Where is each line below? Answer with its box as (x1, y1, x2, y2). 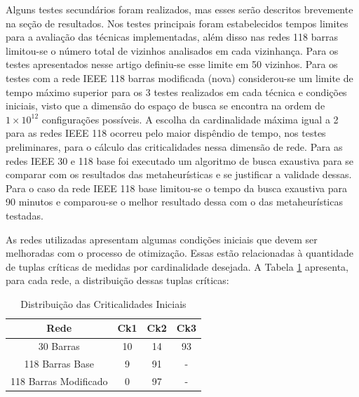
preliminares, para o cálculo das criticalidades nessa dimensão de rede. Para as (6, 139, 343, 154)
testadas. (6, 208, 43, 222)
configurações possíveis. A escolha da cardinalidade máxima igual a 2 (41, 112, 339, 126)
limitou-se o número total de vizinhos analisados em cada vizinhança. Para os (6, 43, 339, 58)
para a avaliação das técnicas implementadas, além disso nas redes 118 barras (6, 29, 338, 44)
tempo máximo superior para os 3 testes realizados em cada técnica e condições (6, 84, 347, 99)
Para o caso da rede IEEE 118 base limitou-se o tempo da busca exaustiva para (6, 180, 347, 195)
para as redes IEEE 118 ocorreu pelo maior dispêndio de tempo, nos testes (6, 126, 326, 140)
